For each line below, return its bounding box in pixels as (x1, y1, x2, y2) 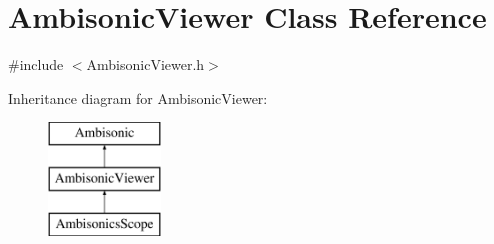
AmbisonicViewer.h (86, 54, 205, 75)
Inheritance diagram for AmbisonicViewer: (8, 87, 268, 108)
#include (8, 54, 64, 75)
